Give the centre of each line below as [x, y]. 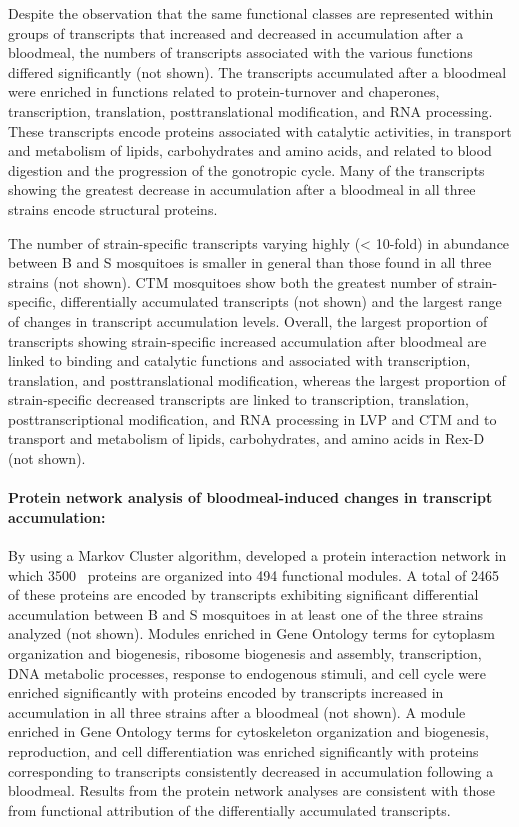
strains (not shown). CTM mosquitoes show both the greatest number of [230, 281]
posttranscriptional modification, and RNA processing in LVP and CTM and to [252, 418]
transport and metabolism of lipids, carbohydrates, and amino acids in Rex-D [246, 438]
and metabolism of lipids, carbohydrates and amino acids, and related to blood [250, 150]
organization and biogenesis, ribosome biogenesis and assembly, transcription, [245, 653]
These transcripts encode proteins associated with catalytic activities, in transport [260, 130]
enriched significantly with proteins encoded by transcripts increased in [226, 692]
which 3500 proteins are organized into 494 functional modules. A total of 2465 [254, 574]
